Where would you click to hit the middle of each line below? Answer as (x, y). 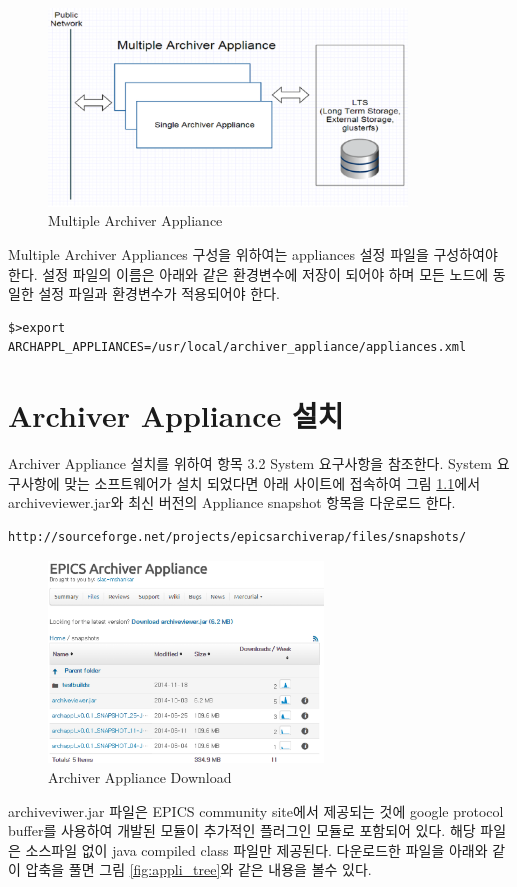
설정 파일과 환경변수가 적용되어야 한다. (159, 293)
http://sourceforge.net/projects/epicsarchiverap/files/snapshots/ (237, 536)
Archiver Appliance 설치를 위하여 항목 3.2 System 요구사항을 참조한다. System (250, 463)
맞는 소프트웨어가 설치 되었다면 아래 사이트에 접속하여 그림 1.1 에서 (272, 482)
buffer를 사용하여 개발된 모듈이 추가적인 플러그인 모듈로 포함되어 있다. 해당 (242, 830)
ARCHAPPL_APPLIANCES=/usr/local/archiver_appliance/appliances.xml (237, 347)
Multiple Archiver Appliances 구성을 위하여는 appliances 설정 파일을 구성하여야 (253, 254)
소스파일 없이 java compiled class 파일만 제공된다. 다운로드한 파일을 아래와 (256, 849)
